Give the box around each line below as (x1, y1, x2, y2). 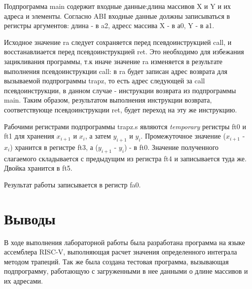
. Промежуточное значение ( (141, 131, 226, 141)
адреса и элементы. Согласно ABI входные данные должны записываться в (4, 10, 230, 21)
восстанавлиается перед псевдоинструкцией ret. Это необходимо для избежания (4, 46, 244, 57)
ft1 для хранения (4, 131, 54, 141)
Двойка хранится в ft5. (4, 163, 72, 173)
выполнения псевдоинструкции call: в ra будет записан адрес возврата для (4, 66, 227, 76)
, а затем (85, 131, 111, 141)
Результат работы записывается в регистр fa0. (4, 179, 141, 189)
